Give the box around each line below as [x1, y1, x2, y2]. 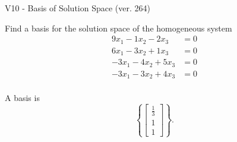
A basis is [5, 91, 40, 104]
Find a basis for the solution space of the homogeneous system [5, 21, 232, 34]
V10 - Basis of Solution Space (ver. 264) [5, 2, 150, 14]
